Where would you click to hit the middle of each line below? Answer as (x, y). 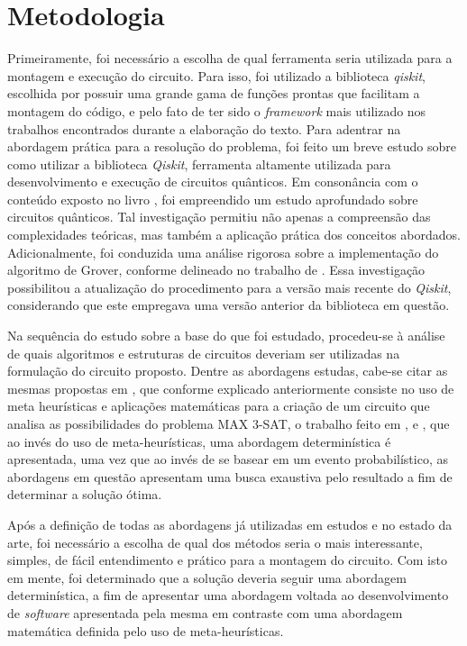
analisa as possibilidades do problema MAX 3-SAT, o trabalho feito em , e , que (229, 423)
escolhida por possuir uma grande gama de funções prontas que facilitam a (214, 93)
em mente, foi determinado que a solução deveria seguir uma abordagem (207, 577)
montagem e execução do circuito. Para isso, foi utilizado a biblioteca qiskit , (216, 75)
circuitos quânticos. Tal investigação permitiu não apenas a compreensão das (219, 217)
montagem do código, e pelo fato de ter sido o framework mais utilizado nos (217, 110)
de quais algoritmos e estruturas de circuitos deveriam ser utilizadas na (204, 353)
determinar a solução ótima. (85, 494)
